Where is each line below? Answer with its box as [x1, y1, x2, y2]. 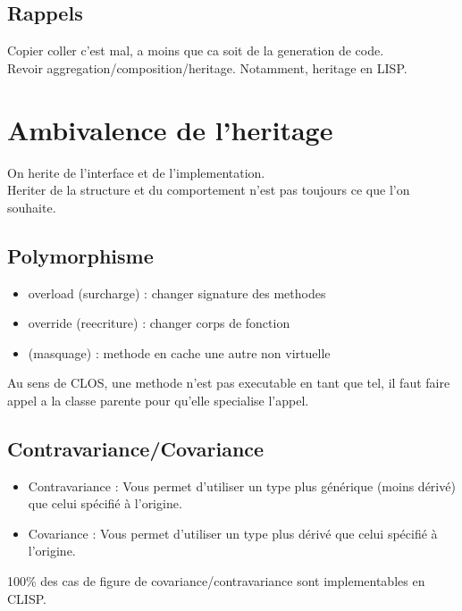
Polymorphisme [7, 241, 154, 269]
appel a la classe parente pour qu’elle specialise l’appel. [7, 390, 309, 409]
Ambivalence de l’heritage [7, 111, 333, 147]
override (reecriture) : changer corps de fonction [28, 314, 290, 332]
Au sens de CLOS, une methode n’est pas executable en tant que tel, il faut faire [7, 373, 450, 392]
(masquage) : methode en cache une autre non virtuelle [28, 343, 331, 362]
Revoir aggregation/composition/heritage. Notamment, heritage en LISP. [7, 58, 407, 77]
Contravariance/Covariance [7, 434, 265, 462]
